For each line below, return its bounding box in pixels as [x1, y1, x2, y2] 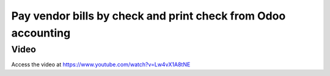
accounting [11, 26, 71, 40]
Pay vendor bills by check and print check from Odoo [11, 9, 286, 22]
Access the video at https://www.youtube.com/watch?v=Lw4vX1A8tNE [11, 61, 191, 68]
